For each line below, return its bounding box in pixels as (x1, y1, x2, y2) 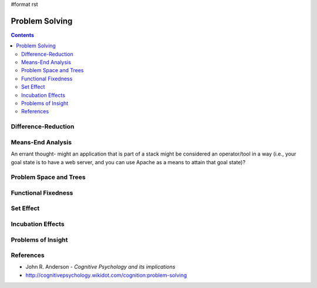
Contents (11, 31, 35, 38)
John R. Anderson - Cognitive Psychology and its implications (25, 263, 176, 270)
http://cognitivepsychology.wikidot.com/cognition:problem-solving (25, 272, 187, 279)
